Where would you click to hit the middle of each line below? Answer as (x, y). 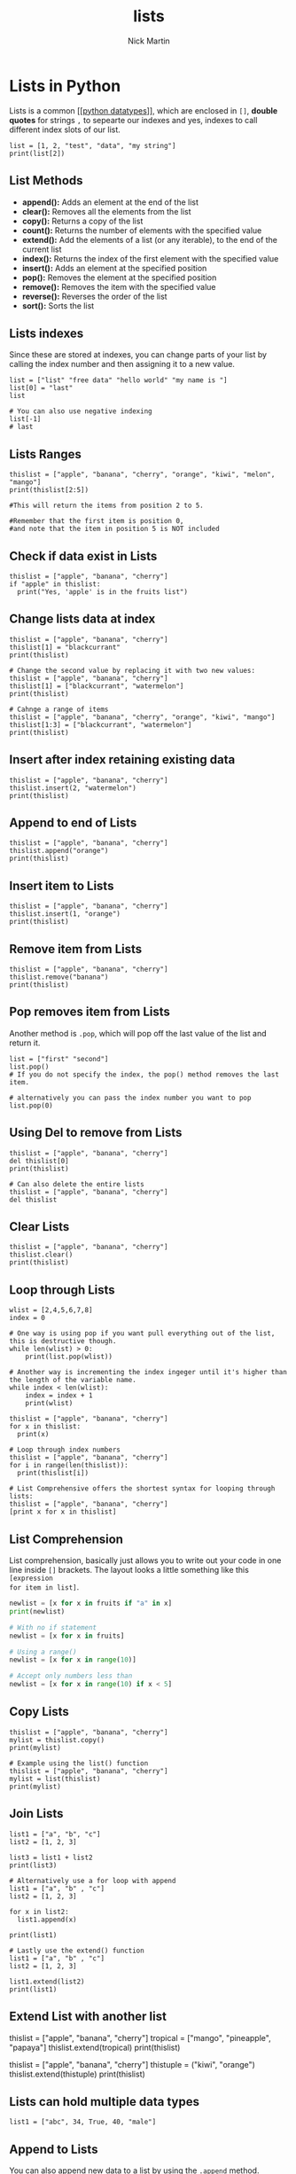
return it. (25, 1043)
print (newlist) (37, 1611)
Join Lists (36, 1814)
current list (42, 249)
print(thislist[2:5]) (49, 490)
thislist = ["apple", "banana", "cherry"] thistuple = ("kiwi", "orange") (132, 2064)
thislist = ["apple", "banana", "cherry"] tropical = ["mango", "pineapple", (140, 2037)
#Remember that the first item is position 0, (97, 521)
